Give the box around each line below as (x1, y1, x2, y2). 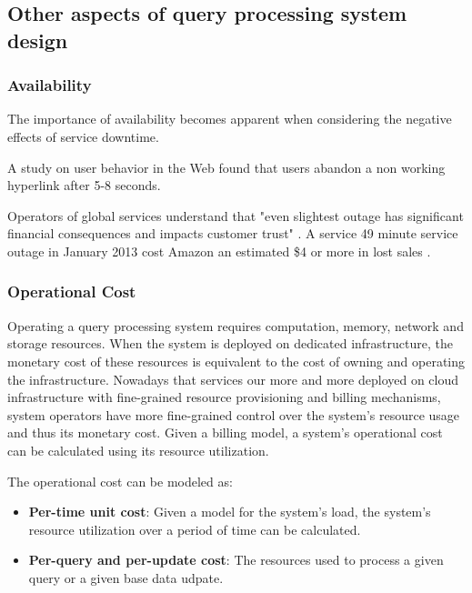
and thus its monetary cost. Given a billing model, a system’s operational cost (7, 423, 443, 442)
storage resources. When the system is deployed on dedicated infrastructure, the (7, 334, 453, 353)
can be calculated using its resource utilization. (7, 440, 269, 459)
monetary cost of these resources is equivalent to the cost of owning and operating (7, 351, 466, 370)
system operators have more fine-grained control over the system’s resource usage (7, 405, 460, 424)
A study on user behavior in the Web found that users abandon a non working (7, 157, 446, 176)
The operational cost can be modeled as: (7, 471, 233, 490)
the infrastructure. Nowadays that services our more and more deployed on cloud (7, 369, 459, 388)
